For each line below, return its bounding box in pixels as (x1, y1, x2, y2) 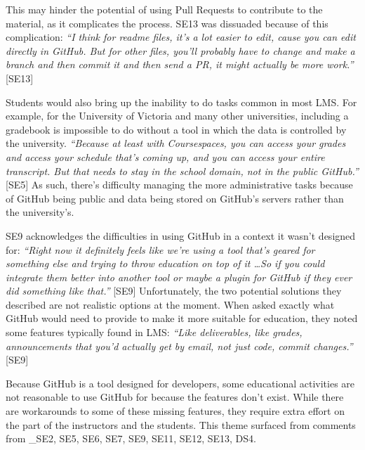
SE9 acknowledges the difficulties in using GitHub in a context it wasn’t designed (6, 228, 356, 243)
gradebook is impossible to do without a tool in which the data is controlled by (6, 122, 347, 136)
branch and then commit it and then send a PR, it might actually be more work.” (6, 57, 354, 72)
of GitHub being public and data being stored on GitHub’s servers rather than (6, 191, 344, 205)
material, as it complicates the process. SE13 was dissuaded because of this (6, 15, 328, 30)
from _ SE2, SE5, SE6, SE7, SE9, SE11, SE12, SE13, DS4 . (6, 431, 256, 446)
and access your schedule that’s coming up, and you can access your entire (6, 149, 325, 164)
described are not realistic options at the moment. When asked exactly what (6, 297, 335, 311)
